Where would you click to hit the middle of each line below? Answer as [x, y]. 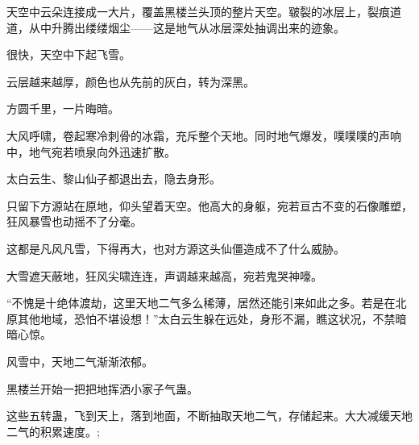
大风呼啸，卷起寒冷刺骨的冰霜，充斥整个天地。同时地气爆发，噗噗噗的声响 [204, 135]
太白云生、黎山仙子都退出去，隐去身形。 [114, 179]
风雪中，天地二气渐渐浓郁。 [80, 361]
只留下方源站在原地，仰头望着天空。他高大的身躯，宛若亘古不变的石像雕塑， [209, 205]
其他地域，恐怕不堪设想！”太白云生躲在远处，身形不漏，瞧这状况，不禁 [206, 318]
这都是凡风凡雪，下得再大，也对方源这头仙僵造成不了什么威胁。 [176, 248]
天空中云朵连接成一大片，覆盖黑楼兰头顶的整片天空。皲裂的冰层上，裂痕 [198, 11]
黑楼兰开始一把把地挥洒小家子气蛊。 [102, 388]
